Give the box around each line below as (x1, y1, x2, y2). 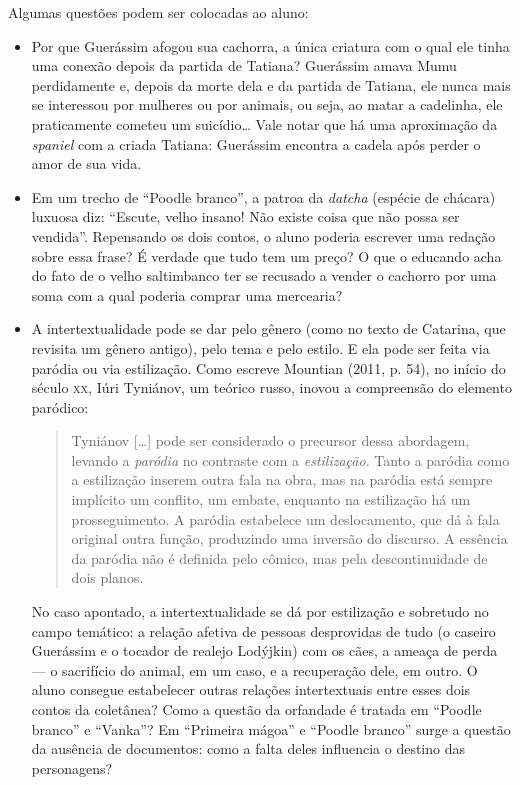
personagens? (31, 757, 113, 778)
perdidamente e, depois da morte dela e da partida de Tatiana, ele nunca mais (31, 74, 511, 95)
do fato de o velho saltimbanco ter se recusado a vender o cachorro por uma (31, 265, 497, 286)
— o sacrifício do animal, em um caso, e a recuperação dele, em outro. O (31, 659, 478, 680)
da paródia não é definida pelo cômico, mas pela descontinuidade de (71, 547, 488, 568)
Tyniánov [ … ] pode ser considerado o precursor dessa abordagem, (71, 430, 470, 451)
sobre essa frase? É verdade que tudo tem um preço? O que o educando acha (31, 245, 502, 266)
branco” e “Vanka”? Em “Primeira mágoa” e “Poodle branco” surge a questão (31, 718, 511, 739)
